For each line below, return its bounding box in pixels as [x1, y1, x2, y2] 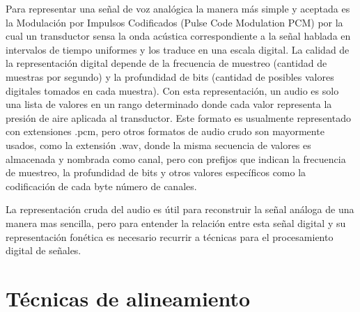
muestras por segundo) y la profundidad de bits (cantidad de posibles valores [6, 69, 334, 84]
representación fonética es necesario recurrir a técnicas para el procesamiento [6, 229, 334, 244]
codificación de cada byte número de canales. [6, 178, 197, 193]
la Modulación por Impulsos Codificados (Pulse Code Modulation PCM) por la [6, 15, 343, 29]
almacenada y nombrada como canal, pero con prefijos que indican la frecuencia [6, 151, 346, 166]
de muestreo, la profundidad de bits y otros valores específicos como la [6, 165, 306, 180]
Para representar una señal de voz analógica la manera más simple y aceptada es [6, 1, 350, 15]
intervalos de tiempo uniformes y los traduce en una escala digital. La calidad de [6, 42, 350, 56]
